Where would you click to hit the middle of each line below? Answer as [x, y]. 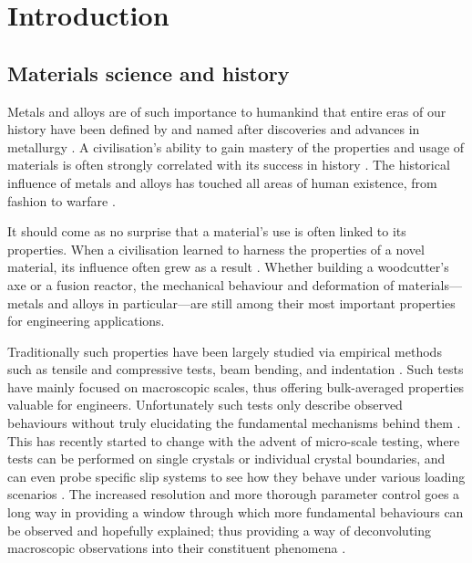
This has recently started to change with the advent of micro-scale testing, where [234, 440]
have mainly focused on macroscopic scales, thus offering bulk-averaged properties [236, 386]
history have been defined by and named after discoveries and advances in [214, 129]
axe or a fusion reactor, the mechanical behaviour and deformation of [201, 284]
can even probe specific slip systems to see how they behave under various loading [236, 476]
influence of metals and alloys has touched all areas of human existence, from [222, 182]
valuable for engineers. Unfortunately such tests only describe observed [205, 405]
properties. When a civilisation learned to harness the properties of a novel [216, 249]
